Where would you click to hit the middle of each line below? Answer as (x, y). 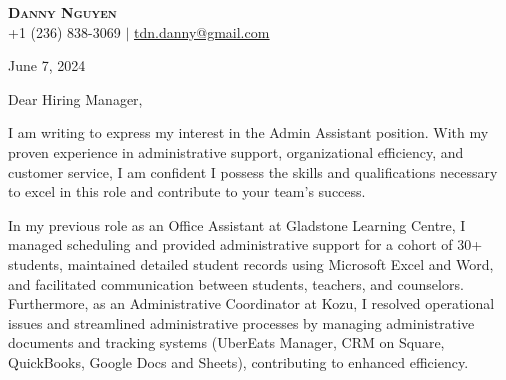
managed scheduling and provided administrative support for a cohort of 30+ (245, 244)
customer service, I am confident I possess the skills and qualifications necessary (253, 171)
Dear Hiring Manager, (75, 98)
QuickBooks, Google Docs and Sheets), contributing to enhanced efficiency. (238, 361)
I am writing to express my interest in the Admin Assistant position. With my (248, 132)
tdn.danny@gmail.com (202, 31)
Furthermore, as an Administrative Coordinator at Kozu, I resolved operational (251, 303)
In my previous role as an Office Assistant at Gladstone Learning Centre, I (237, 224)
